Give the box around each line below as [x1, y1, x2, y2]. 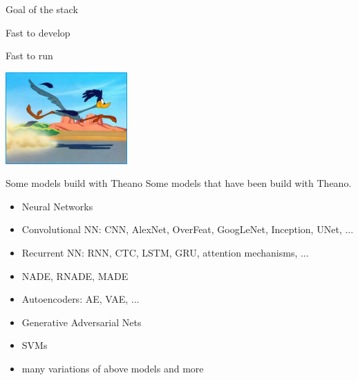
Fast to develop [6, 25, 70, 39]
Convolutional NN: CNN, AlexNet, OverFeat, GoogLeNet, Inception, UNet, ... [21, 222, 354, 237]
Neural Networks [21, 199, 93, 213]
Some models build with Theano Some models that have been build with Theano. [6, 176, 352, 190]
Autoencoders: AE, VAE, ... [21, 292, 140, 306]
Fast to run [6, 48, 53, 63]
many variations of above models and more [21, 361, 204, 375]
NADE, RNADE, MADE [21, 268, 129, 283]
